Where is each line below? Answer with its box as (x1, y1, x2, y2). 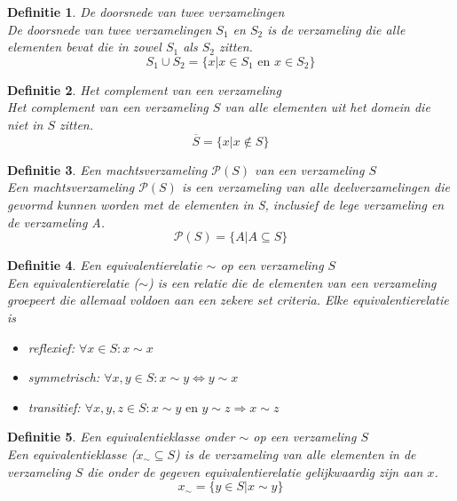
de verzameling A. (7, 212, 106, 231)
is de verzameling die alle (267, 20, 406, 38)
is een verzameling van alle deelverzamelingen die (181, 178, 450, 196)
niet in (7, 115, 43, 133)
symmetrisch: (28, 368, 100, 386)
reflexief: (28, 338, 75, 356)
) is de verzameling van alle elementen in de (175, 444, 416, 463)
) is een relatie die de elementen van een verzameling (148, 273, 437, 291)
